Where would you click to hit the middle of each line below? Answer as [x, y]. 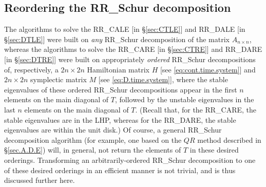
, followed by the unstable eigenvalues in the [184, 99]
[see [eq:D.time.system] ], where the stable [163, 79]
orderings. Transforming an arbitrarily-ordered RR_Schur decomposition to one [130, 160]
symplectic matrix [59, 79]
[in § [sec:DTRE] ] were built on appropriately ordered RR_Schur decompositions [130, 59]
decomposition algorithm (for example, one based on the [93, 139]
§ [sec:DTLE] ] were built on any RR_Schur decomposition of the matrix [117, 39]
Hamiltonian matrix [118, 69]
